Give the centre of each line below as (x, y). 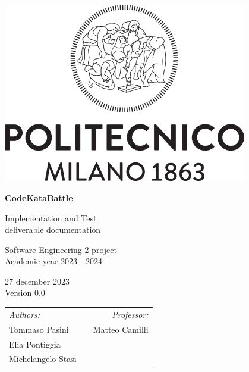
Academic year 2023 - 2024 (54, 261)
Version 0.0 (25, 293)
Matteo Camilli (121, 329)
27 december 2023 (37, 281)
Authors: (25, 314)
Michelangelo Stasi (43, 359)
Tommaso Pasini (39, 329)
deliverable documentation (53, 229)
